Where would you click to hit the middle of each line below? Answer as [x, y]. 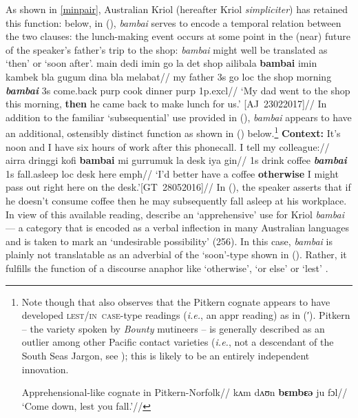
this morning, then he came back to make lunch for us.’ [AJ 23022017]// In [166, 104]
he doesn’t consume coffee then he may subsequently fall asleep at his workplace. [176, 200]
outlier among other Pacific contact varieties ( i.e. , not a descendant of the [178, 342]
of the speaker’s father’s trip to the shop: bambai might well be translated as [167, 49]
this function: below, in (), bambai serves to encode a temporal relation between [173, 22]
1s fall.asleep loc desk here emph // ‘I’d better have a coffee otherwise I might [172, 173]
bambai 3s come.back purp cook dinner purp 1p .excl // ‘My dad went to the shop [178, 90]
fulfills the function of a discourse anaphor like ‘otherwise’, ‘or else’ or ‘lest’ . [167, 268]
